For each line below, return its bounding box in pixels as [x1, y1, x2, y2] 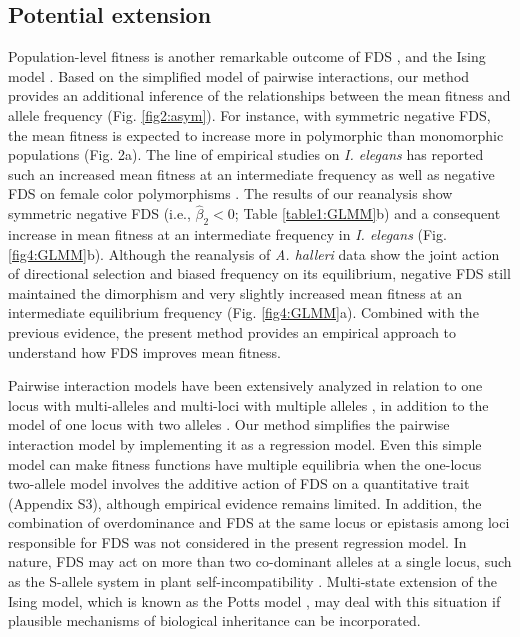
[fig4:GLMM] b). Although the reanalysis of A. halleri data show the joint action [8, 243, 500, 264]
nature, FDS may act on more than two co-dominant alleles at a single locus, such [8, 551, 512, 572]
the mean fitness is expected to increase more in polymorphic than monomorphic [8, 124, 504, 145]
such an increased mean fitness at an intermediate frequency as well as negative [8, 163, 495, 184]
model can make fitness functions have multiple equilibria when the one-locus [8, 453, 482, 474]
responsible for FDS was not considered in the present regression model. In [8, 531, 467, 552]
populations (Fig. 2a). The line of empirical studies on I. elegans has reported [8, 144, 484, 165]
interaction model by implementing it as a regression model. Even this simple [8, 433, 482, 454]
